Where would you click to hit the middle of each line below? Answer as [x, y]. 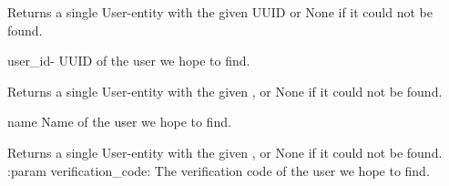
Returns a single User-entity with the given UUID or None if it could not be [220, 12]
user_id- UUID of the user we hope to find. [129, 61]
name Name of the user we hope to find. [119, 122]
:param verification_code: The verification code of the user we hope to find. [219, 170]
